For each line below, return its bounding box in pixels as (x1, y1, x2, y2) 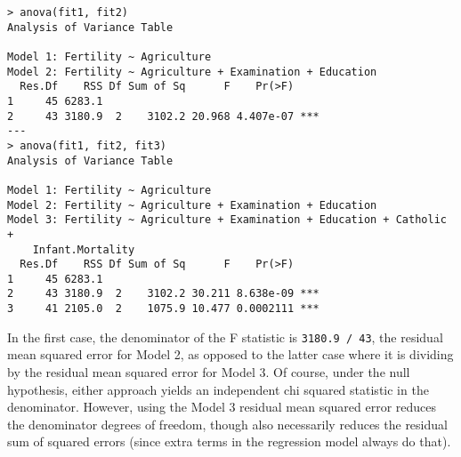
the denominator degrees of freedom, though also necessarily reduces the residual (7, 414, 448, 433)
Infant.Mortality (32, 243, 135, 256)
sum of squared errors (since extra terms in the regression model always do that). (7, 432, 451, 451)
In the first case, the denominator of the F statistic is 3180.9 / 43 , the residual (7, 327, 443, 346)
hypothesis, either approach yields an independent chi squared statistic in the (7, 380, 429, 398)
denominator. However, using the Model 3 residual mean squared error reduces (7, 397, 437, 416)
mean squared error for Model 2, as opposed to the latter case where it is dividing (7, 345, 454, 364)
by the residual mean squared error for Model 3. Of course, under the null (7, 363, 410, 381)
